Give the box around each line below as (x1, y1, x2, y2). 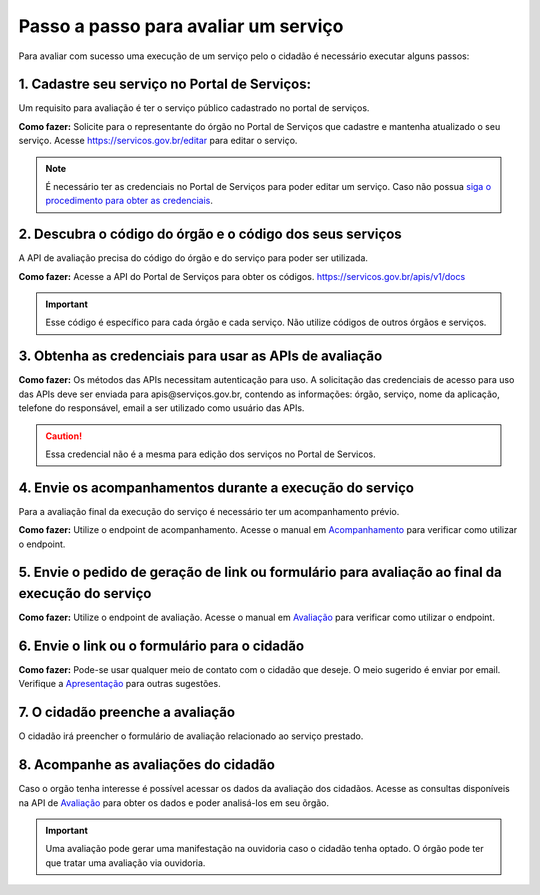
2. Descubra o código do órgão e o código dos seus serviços (18, 226, 402, 243)
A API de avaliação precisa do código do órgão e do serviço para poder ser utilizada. (18, 252, 369, 264)
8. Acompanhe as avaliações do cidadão (18, 756, 275, 774)
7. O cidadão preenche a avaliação (18, 704, 235, 721)
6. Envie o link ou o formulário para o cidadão (18, 637, 305, 654)
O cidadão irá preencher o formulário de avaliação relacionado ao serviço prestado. (18, 730, 364, 742)
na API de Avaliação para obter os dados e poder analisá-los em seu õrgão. (18, 796, 330, 809)
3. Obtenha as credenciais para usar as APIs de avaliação (18, 348, 383, 365)
